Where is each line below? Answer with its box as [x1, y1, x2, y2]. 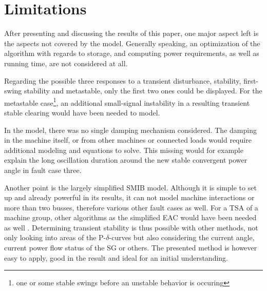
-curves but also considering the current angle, [109, 232, 255, 243]
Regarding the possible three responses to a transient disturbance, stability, [4, 75, 241, 86]
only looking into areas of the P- [4, 232, 106, 243]
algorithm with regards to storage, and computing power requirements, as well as [4, 48, 259, 59]
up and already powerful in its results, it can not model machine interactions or [4, 192, 255, 203]
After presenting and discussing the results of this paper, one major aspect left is [4, 28, 259, 38]
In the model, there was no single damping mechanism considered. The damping [4, 124, 257, 135]
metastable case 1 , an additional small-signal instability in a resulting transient [4, 95, 250, 108]
